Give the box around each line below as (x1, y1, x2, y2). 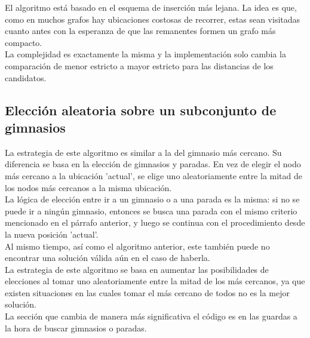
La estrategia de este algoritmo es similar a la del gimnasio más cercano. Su (5, 146, 282, 158)
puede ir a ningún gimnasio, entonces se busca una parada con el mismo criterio (5, 204, 297, 217)
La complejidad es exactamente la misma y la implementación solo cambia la (5, 48, 286, 60)
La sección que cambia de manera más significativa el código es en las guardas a (5, 310, 297, 322)
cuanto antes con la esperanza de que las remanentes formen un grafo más (5, 24, 276, 37)
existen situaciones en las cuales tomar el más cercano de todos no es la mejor (5, 286, 290, 299)
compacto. (5, 36, 42, 48)
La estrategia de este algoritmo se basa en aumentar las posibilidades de (5, 263, 269, 275)
